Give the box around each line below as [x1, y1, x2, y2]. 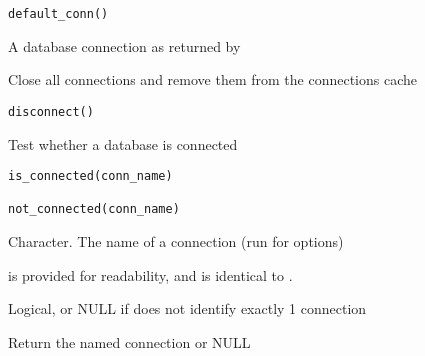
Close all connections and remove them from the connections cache [8, 69, 417, 90]
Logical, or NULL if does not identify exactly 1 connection [8, 298, 367, 319]
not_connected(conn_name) [8, 202, 180, 217]
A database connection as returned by [8, 35, 241, 56]
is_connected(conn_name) [8, 169, 173, 184]
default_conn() [8, 7, 109, 21]
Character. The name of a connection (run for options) [8, 231, 344, 252]
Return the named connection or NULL [8, 331, 251, 352]
